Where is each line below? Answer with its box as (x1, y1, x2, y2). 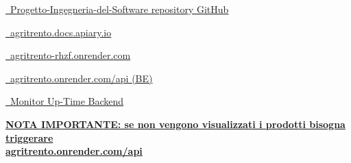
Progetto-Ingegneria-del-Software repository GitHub (10, 2, 229, 16)
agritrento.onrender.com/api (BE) (10, 71, 153, 85)
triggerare (5, 130, 53, 145)
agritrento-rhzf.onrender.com (10, 48, 131, 62)
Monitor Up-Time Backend (10, 94, 124, 108)
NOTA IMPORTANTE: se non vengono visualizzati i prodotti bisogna (5, 116, 346, 131)
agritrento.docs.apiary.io (10, 25, 112, 39)
